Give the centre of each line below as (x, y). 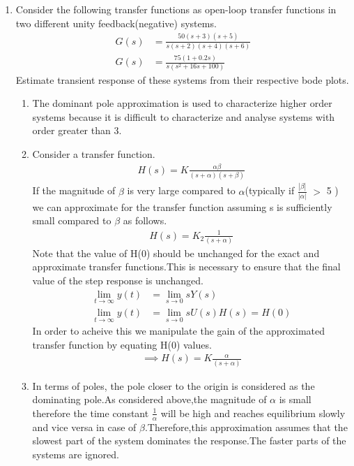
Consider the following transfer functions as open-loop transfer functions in (176, 9)
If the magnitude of (74, 190)
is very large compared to (181, 190)
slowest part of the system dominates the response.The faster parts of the (189, 440)
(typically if (270, 190)
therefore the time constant (91, 413)
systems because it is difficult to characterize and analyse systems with (184, 116)
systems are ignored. (76, 454)
